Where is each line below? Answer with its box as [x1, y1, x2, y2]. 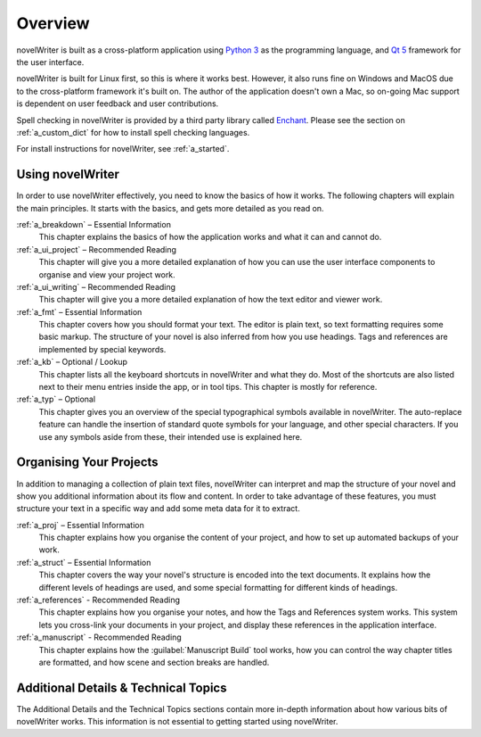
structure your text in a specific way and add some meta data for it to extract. [16, 503, 300, 514]
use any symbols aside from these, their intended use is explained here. [38, 431, 303, 442]
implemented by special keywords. [38, 344, 167, 354]
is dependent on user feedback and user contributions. [16, 98, 219, 109]
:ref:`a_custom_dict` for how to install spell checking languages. [16, 127, 250, 137]
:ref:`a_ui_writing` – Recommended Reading [16, 281, 176, 292]
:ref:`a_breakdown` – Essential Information [16, 219, 171, 229]
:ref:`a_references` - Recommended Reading [16, 594, 181, 606]
